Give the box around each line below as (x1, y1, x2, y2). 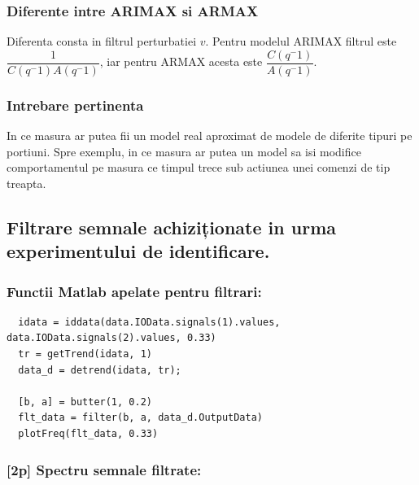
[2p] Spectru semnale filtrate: (7, 459, 202, 479)
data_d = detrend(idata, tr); (18, 364, 181, 376)
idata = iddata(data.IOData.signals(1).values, (18, 316, 281, 328)
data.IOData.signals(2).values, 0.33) (7, 332, 216, 344)
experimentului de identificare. (7, 238, 270, 264)
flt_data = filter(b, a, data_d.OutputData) (18, 412, 263, 424)
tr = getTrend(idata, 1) (18, 348, 152, 360)
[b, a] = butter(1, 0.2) (18, 395, 152, 408)
